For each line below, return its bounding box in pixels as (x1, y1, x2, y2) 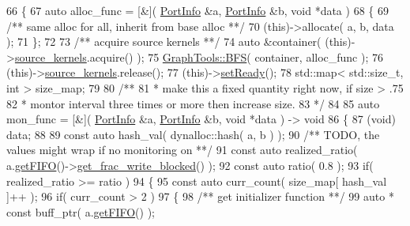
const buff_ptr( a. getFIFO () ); (6, 203, 155, 220)
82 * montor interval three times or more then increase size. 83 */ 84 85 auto (6, 95, 380, 111)
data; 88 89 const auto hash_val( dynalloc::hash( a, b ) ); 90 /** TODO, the (6, 126, 380, 142)
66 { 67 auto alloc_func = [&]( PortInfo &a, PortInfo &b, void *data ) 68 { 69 (6, 2, 389, 18)
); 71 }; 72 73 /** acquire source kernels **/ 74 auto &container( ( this (6, 33, 348, 50)
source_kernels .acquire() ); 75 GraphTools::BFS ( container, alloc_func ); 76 (14, 48, 383, 65)
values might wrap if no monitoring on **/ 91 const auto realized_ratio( (6, 141, 358, 158)
